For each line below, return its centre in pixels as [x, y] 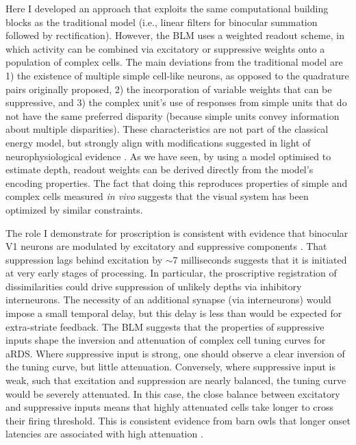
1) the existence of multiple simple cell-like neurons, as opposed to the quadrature [177, 75]
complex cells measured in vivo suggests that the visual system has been [157, 196]
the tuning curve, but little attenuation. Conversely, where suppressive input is [171, 367]
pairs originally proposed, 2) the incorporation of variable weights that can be [169, 89]
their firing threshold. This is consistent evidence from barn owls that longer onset [178, 420]
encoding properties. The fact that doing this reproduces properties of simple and [177, 182]
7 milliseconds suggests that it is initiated [260, 259]
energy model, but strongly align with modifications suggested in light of [158, 142]
